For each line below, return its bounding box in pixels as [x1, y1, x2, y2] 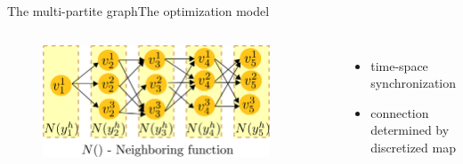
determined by [370, 121, 450, 139]
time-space [370, 56, 428, 74]
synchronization [370, 74, 457, 92]
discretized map [370, 137, 456, 156]
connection [370, 103, 429, 121]
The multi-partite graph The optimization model [7, 2, 270, 20]
